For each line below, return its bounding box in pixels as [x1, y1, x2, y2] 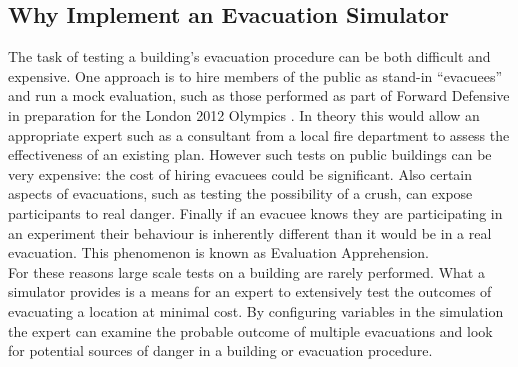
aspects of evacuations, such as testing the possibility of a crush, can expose [8, 183, 473, 204]
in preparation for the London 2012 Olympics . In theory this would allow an [8, 104, 480, 125]
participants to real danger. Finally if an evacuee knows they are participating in [8, 202, 503, 223]
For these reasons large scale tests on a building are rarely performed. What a [8, 261, 485, 282]
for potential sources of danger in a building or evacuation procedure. [8, 340, 433, 361]
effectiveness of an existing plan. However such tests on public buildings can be [8, 144, 492, 165]
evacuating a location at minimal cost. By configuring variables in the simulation [8, 300, 504, 321]
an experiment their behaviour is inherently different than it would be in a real [8, 222, 492, 243]
